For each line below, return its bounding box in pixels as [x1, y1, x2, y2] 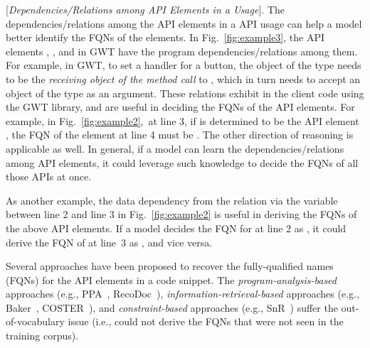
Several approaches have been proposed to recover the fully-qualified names [6, 259, 334, 273]
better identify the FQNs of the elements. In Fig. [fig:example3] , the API [6, 30, 325, 45]
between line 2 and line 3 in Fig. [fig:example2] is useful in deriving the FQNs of [6, 207, 357, 222]
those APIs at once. [6, 169, 92, 184]
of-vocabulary [6, 314, 65, 329]
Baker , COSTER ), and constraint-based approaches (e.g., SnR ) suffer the [6, 300, 338, 315]
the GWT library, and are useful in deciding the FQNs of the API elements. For [6, 99, 355, 114]
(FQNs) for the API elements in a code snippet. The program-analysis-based [6, 272, 337, 287]
